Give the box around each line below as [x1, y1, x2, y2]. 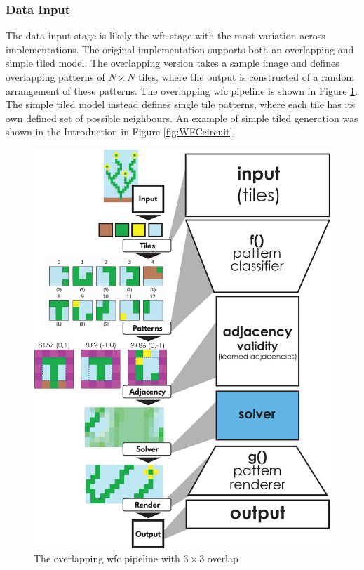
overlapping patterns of [6, 69, 105, 84]
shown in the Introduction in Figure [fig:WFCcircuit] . [6, 124, 236, 139]
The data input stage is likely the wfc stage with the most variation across [6, 28, 325, 43]
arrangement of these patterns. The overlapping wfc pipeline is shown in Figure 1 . [6, 83, 358, 98]
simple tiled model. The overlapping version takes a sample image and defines [6, 55, 339, 70]
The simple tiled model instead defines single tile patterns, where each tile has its [6, 97, 356, 112]
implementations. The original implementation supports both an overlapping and [6, 41, 354, 56]
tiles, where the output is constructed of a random [138, 69, 355, 84]
